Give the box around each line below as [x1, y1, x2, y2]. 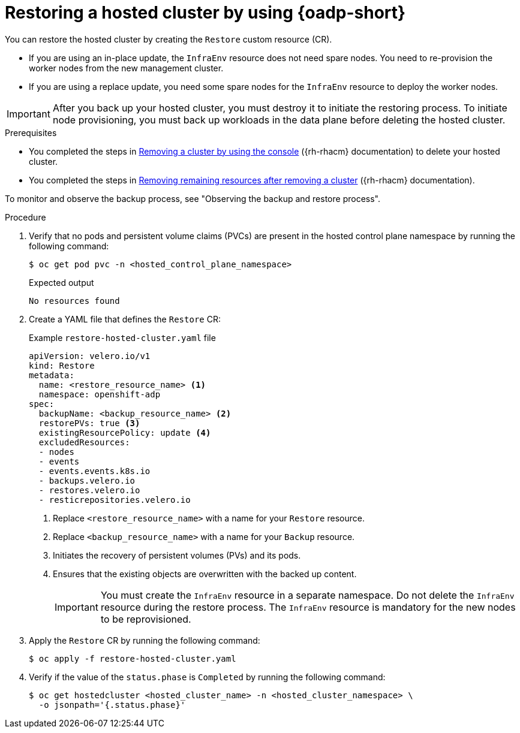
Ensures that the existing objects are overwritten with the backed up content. [53, 568, 357, 579]
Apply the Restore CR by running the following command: [29, 635, 260, 645]
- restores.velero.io [38, 485, 140, 495]
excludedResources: [38, 437, 130, 447]
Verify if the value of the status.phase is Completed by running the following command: [29, 671, 386, 682]
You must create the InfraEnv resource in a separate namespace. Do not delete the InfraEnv [100, 589, 515, 601]
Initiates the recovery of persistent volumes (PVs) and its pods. [53, 550, 301, 560]
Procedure [5, 212, 46, 222]
